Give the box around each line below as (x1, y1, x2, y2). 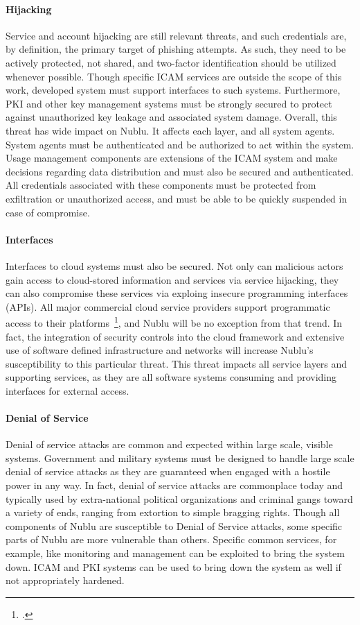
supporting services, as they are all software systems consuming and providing (6, 370, 337, 384)
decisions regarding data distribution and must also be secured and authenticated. (6, 164, 354, 178)
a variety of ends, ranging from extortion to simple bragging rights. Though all (6, 505, 340, 520)
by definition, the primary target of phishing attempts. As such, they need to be (6, 42, 346, 56)
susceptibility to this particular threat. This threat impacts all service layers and (6, 356, 348, 370)
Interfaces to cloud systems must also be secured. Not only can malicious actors (6, 258, 343, 273)
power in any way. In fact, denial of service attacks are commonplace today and (6, 478, 343, 493)
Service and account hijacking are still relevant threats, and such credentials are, (6, 28, 347, 42)
